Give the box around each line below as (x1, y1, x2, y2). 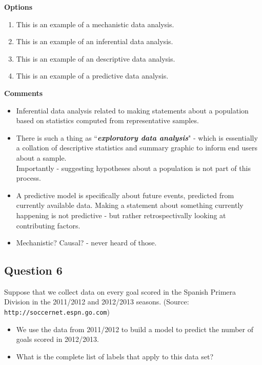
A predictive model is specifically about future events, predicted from (16, 189, 234, 200)
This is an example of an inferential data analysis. (16, 36, 173, 47)
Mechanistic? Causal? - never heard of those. (16, 237, 157, 248)
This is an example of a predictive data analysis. (16, 70, 169, 81)
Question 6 (4, 262, 63, 278)
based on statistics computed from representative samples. (16, 115, 199, 126)
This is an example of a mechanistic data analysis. (16, 18, 174, 29)
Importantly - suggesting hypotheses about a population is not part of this (16, 162, 251, 173)
